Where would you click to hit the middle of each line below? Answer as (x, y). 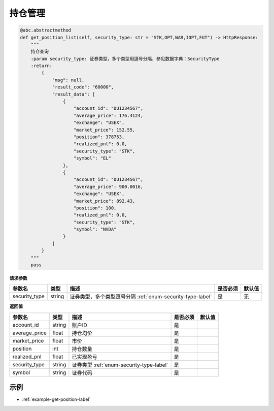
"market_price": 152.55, (105, 130)
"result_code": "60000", (83, 87)
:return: (42, 66)
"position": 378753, (99, 137)
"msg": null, (68, 80)
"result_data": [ (74, 94)
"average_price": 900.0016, (109, 186)
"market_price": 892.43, (105, 201)
